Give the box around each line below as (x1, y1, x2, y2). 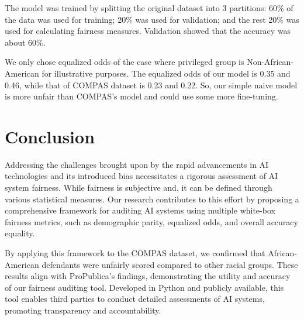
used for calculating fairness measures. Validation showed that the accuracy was (5, 25, 291, 37)
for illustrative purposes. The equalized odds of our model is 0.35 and (42, 67, 291, 79)
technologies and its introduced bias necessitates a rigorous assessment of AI (5, 170, 278, 182)
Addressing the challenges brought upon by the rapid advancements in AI (5, 158, 269, 170)
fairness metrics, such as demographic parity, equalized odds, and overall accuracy (5, 215, 298, 228)
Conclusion (5, 124, 95, 148)
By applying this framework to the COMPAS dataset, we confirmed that (5, 247, 265, 259)
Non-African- (247, 56, 293, 68)
